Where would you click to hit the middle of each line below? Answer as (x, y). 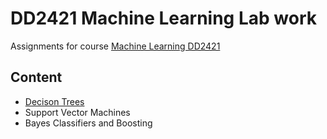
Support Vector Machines (77, 112)
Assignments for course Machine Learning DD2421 (115, 46)
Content (36, 77)
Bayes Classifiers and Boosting (88, 123)
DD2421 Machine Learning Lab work (163, 18)
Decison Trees (54, 101)
